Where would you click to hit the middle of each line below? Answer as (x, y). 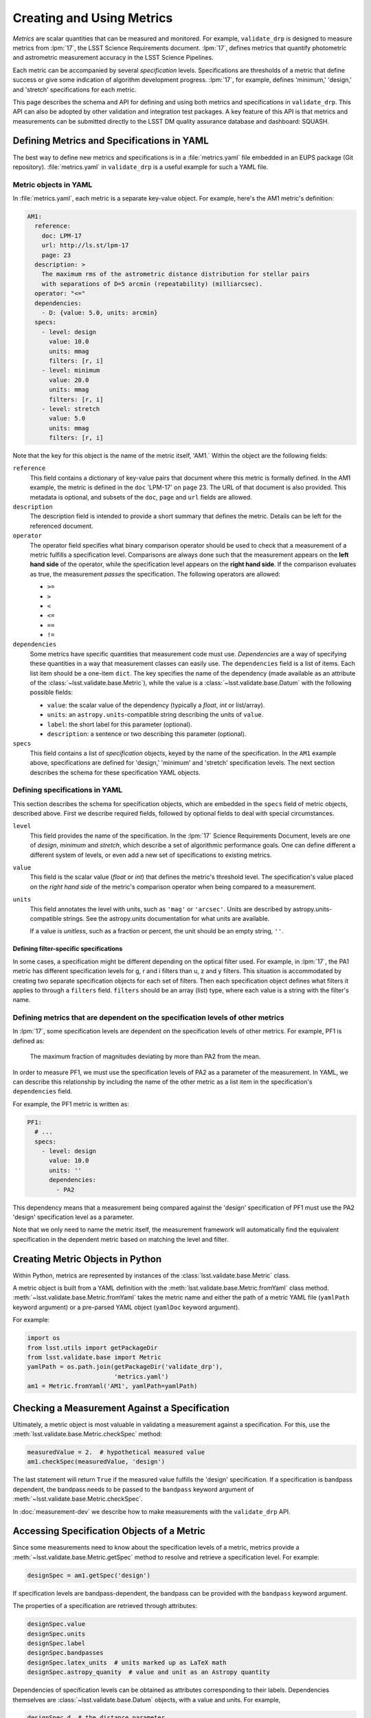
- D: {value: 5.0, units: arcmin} (100, 313)
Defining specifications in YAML (68, 790)
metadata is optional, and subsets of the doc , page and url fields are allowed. (141, 497)
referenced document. (61, 526)
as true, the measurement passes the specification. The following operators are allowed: (155, 574)
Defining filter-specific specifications (68, 949)
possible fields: (52, 692)
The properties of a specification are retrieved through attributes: (105, 1606)
